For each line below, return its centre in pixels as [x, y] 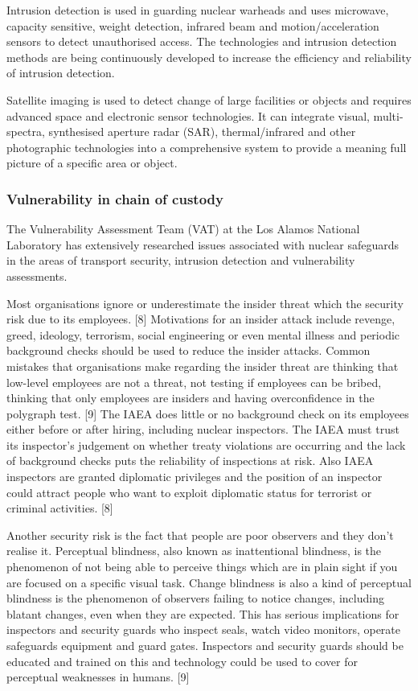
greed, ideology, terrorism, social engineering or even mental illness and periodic [203, 334]
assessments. [37, 276]
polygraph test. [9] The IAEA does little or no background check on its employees [208, 413]
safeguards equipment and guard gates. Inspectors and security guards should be [205, 645]
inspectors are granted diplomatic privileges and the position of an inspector [195, 477]
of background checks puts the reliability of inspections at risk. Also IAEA [190, 461]
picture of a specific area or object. [92, 163]
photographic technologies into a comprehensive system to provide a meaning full [207, 147]
